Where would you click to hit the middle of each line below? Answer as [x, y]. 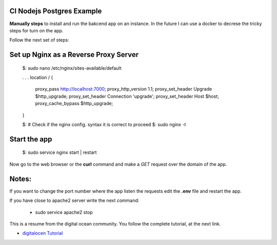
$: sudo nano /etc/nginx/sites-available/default [72, 68]
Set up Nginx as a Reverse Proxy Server [74, 55]
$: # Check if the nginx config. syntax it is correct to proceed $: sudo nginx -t [104, 125]
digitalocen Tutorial [43, 233]
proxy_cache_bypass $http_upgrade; [74, 104]
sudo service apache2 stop [64, 212]
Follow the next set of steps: [39, 40]
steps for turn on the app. [36, 30]
